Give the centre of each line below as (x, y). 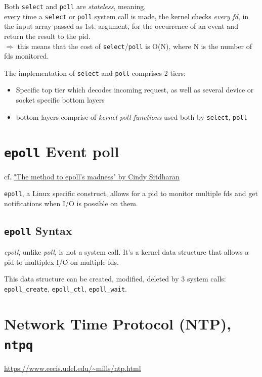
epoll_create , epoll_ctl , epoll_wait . (65, 288)
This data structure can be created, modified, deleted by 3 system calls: (115, 279)
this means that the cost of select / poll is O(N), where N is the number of (135, 46)
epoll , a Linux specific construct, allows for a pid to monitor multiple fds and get (131, 193)
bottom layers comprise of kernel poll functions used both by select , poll (132, 116)
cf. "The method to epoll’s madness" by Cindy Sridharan (92, 176)
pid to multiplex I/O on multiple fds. (61, 262)
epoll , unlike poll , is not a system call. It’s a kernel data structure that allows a (126, 252)
